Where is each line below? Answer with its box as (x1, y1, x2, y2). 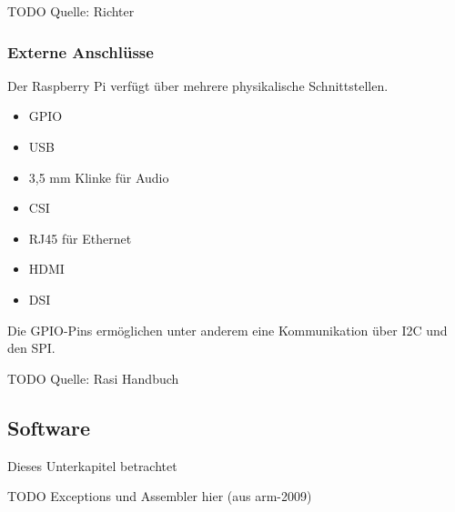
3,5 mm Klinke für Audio (28, 167, 169, 186)
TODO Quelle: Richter (7, 2, 135, 20)
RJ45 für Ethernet (28, 228, 132, 247)
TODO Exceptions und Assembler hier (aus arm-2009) (7, 487, 312, 506)
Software (7, 413, 91, 441)
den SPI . (7, 338, 56, 357)
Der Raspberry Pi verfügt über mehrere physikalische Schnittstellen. (7, 75, 389, 95)
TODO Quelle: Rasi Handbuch (7, 368, 179, 387)
